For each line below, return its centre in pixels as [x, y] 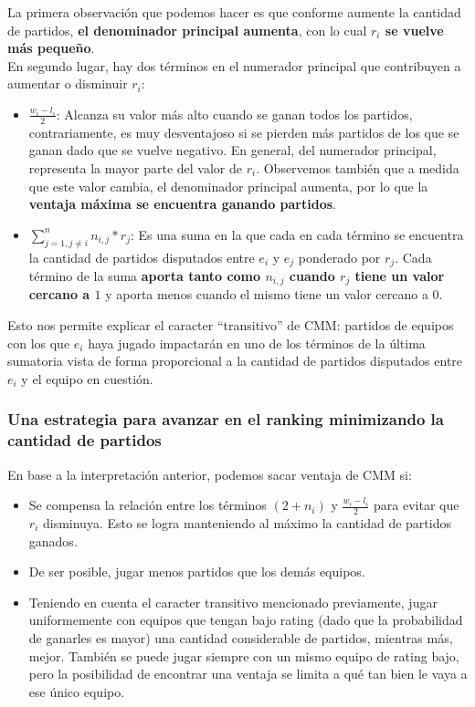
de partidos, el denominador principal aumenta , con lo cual [187, 30]
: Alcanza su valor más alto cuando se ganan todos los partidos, [234, 114]
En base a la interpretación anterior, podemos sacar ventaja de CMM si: [210, 474]
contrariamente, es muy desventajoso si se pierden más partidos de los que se [244, 132]
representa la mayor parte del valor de [135, 167]
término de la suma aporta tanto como [145, 276]
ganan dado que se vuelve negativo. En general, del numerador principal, [232, 150]
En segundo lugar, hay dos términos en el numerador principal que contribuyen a [234, 65]
